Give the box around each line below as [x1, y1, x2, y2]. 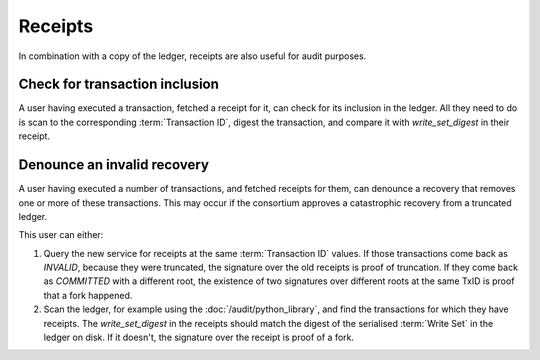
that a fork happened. [43, 289, 133, 301]
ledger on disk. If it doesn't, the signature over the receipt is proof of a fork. [43, 331, 355, 344]
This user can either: [18, 229, 104, 241]
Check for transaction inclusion [18, 76, 220, 93]
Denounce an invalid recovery [18, 156, 210, 174]
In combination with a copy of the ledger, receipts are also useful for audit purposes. [18, 50, 367, 62]
